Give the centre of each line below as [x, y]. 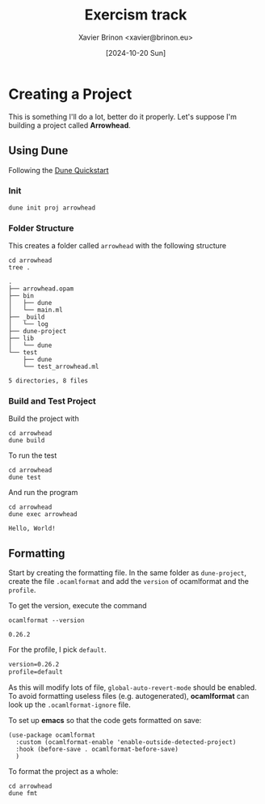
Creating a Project [70, 94]
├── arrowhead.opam [41, 289]
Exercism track [136, 15]
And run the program [43, 493]
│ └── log [28, 324]
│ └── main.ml [36, 310]
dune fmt [23, 793]
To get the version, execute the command [78, 606]
